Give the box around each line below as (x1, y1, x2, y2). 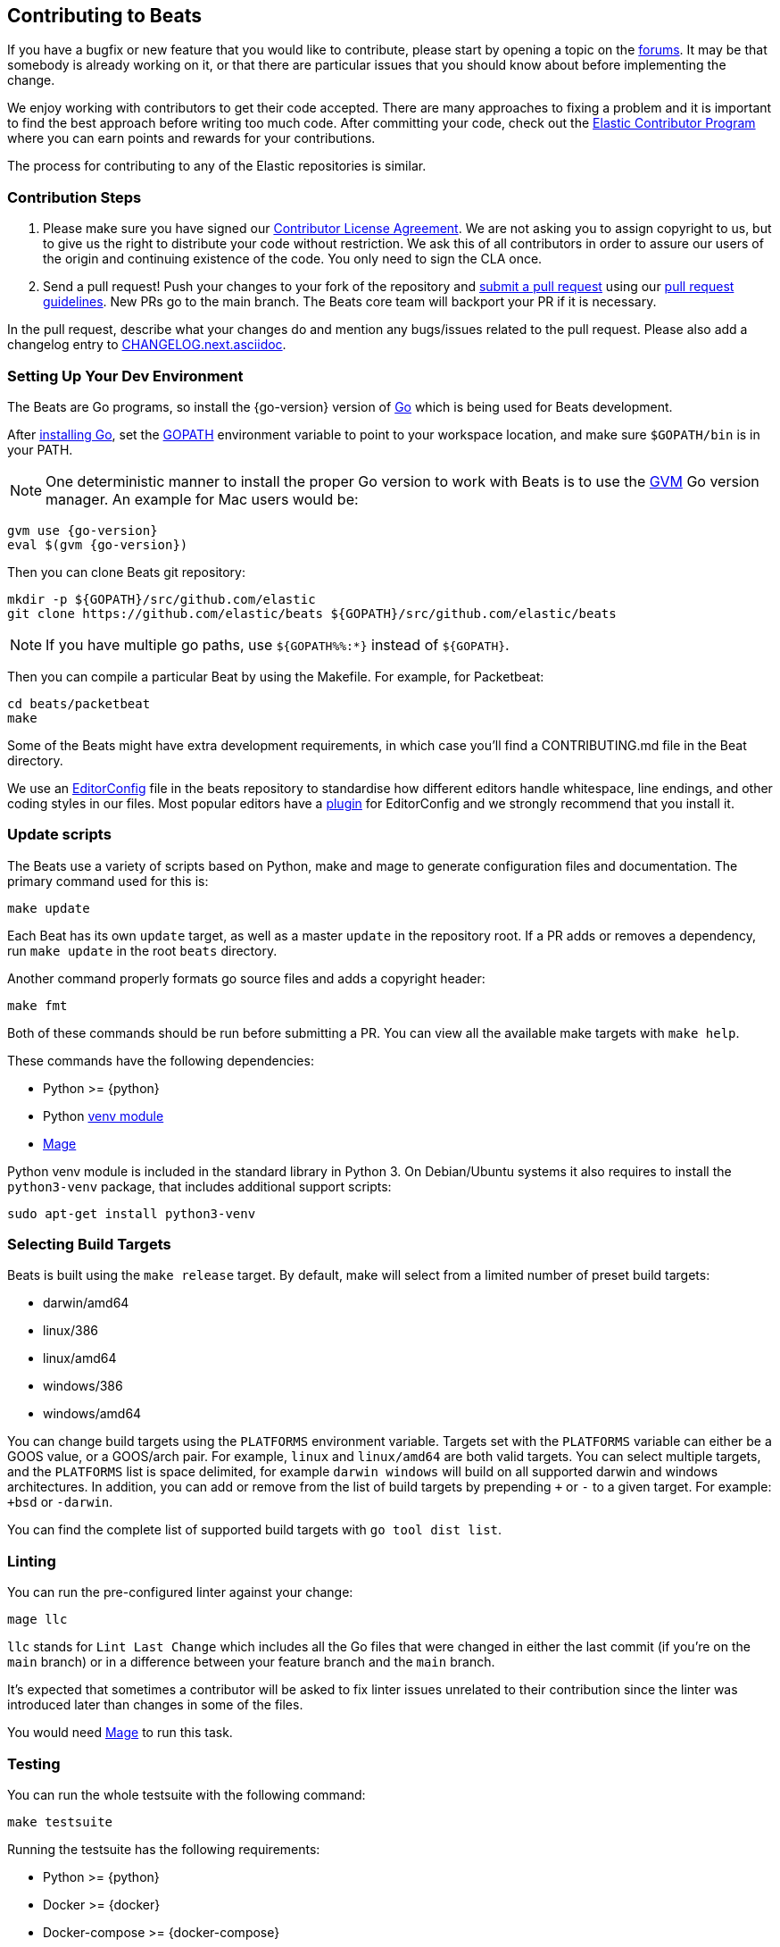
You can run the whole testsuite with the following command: (7, 1786, 366, 1802)
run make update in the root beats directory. (7, 942, 278, 958)
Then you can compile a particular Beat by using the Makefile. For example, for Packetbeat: (7, 668, 544, 684)
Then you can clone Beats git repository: (7, 564, 246, 580)
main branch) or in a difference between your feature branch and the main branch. (7, 1654, 495, 1670)
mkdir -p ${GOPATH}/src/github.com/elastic (7, 591, 316, 606)
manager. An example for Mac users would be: (46, 489, 359, 508)
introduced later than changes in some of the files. (7, 1697, 303, 1713)
